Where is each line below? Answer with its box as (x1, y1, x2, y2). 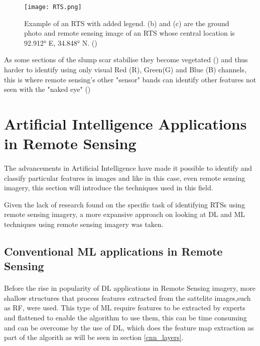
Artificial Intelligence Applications (4, 113, 247, 134)
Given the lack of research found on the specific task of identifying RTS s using (4, 199, 245, 209)
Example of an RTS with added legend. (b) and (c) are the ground (24, 18, 229, 28)
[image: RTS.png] (24, 4, 82, 11)
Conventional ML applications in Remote (4, 243, 223, 259)
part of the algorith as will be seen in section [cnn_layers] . (4, 332, 184, 342)
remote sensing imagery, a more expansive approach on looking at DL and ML (4, 209, 245, 219)
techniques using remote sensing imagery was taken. (4, 218, 164, 229)
